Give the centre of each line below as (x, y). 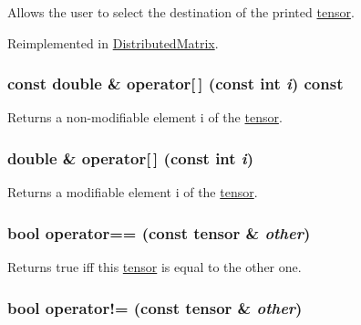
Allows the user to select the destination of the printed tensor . (181, 12)
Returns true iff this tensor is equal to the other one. (155, 267)
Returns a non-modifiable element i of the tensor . (145, 117)
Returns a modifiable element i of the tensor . (133, 192)
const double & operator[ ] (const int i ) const (175, 84)
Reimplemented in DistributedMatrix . (113, 42)
